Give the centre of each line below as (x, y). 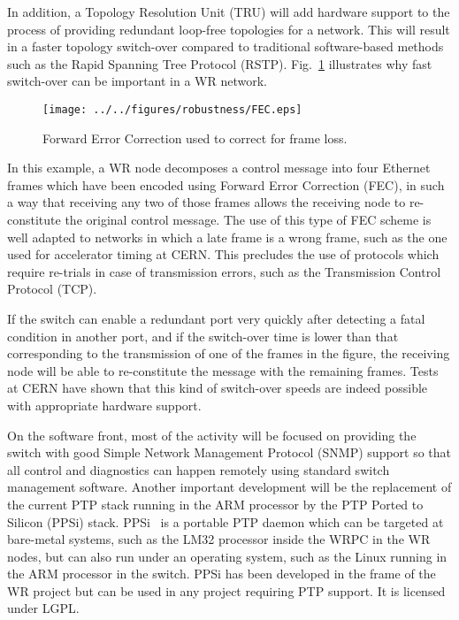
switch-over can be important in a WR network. (137, 81)
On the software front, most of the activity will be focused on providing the (212, 435)
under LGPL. (43, 608)
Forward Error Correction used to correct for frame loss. (195, 138)
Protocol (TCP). (52, 289)
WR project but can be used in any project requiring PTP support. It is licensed (226, 590)
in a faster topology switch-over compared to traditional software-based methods (226, 46)
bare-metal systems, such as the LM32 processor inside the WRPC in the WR (219, 539)
